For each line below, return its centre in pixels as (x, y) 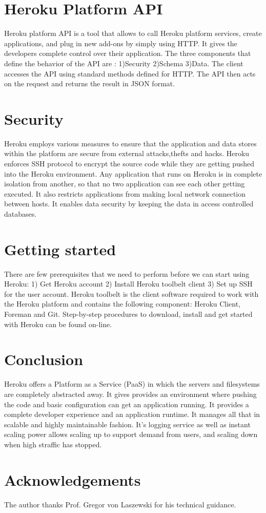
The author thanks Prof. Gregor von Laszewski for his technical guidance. (120, 504)
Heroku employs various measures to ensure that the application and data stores (130, 143)
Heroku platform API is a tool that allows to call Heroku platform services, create (133, 33)
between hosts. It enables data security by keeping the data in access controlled (129, 204)
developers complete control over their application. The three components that (128, 53)
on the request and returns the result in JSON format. (90, 83)
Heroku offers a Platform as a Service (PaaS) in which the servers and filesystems (132, 384)
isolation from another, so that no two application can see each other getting (125, 184)
